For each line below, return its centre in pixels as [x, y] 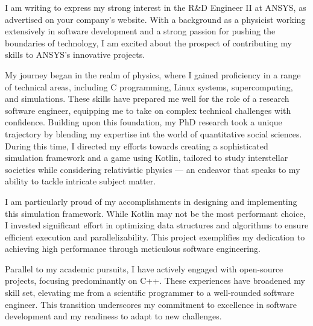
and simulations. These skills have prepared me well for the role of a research [147, 99]
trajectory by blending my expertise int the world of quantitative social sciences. [153, 133]
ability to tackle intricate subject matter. [81, 181]
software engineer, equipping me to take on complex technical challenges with [148, 110]
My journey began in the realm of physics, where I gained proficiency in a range [153, 74]
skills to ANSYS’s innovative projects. [75, 55]
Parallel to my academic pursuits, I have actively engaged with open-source [144, 268]
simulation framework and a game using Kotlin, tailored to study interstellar [147, 158]
